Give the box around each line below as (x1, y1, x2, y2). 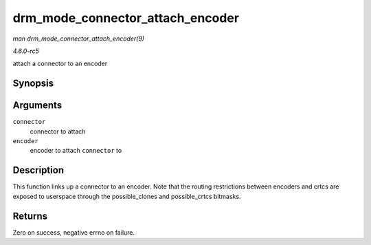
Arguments (12, 100, 63, 111)
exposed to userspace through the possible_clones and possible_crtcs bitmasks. (12, 192, 241, 200)
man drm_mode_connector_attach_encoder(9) (12, 34, 144, 43)
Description (12, 164, 65, 176)
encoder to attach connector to (30, 147, 122, 155)
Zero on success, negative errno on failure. (12, 228, 135, 237)
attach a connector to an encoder (12, 59, 108, 68)
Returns (12, 210, 48, 222)
